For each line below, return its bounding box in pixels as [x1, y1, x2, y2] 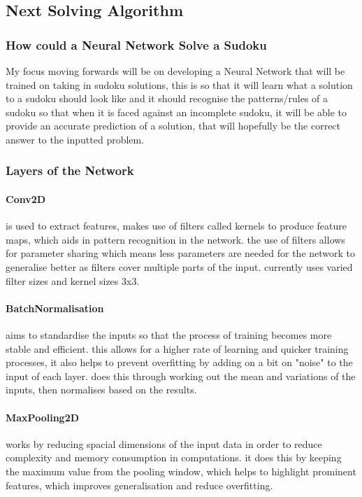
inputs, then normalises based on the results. [6, 382, 197, 397]
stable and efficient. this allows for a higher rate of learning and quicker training [6, 341, 349, 356]
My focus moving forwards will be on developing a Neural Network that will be [6, 64, 345, 78]
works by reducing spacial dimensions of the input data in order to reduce [6, 436, 322, 451]
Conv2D [6, 192, 46, 206]
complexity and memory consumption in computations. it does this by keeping [6, 450, 342, 465]
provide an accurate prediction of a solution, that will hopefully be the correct [6, 118, 341, 133]
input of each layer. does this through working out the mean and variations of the [6, 368, 356, 383]
